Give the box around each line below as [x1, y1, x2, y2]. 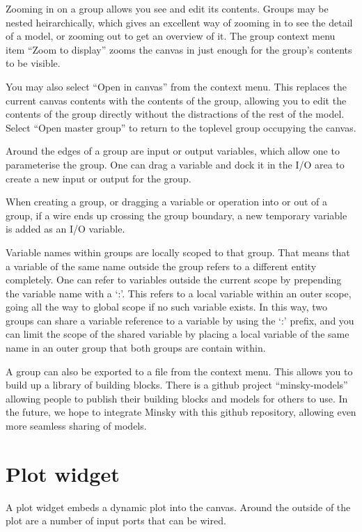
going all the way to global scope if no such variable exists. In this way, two [6, 299, 327, 314]
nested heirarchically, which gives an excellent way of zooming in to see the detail [6, 15, 353, 29]
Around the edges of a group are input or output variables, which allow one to [6, 143, 340, 158]
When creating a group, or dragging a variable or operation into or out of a [6, 194, 327, 209]
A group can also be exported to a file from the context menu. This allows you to [6, 363, 353, 378]
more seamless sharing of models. [6, 418, 147, 433]
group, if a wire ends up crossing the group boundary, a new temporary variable [6, 208, 347, 222]
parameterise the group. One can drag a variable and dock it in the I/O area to [6, 157, 345, 171]
